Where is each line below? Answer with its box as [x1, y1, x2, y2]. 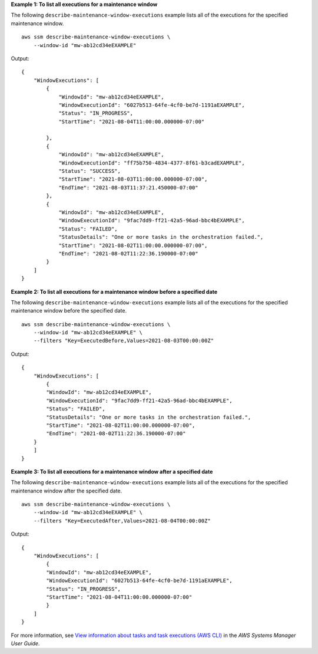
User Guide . [11, 640, 40, 647]
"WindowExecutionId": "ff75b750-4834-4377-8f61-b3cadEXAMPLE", [58, 159, 245, 166]
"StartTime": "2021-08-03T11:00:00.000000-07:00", [58, 176, 208, 183]
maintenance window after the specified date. [11, 487, 122, 494]
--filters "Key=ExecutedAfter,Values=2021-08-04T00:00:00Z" [33, 517, 211, 524]
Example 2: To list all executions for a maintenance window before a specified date [11, 288, 218, 295]
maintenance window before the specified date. [11, 307, 127, 314]
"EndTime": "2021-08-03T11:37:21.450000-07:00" [58, 184, 198, 191]
